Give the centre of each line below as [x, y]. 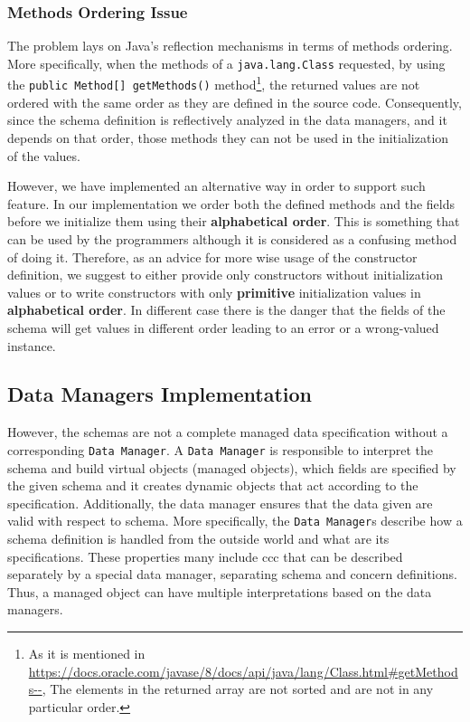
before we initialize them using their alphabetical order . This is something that [234, 221]
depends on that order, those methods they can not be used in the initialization [228, 137]
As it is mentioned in [87, 653]
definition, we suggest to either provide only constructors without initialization [225, 275]
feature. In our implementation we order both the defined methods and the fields [231, 203]
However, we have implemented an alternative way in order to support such [216, 186]
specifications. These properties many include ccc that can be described [205, 556]
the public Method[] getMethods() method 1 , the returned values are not [214, 83]
